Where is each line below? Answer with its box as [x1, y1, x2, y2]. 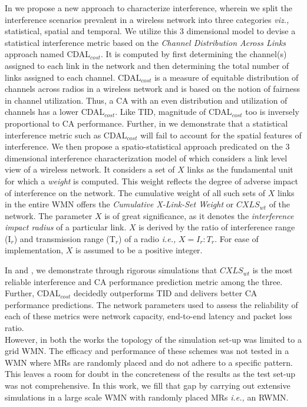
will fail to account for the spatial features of [140, 128, 302, 141]
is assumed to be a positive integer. [75, 244, 203, 256]
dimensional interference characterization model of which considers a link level [5, 151, 288, 164]
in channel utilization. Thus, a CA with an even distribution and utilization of [5, 94, 288, 106]
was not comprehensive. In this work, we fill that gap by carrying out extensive [5, 379, 291, 391]
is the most [252, 264, 293, 276]
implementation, [5, 244, 64, 256]
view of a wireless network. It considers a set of [5, 163, 175, 176]
